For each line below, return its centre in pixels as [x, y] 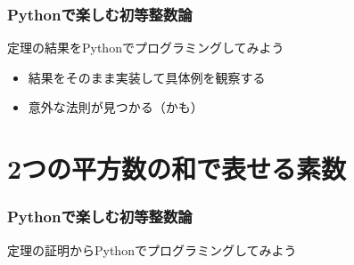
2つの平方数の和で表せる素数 [177, 169]
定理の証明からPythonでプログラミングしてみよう [152, 249]
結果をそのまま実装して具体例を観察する [147, 77]
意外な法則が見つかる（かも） [115, 107]
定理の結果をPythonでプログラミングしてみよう [146, 48]
